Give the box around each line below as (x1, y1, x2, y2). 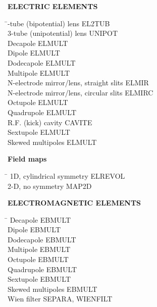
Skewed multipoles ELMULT (8, 136, 97, 147)
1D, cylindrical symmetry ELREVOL (10, 170, 125, 181)
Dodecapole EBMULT (8, 234, 76, 244)
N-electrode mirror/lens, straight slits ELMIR (8, 77, 149, 88)
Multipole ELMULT (8, 67, 70, 78)
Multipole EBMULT (8, 244, 71, 254)
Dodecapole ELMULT (8, 57, 76, 68)
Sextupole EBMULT (8, 274, 71, 284)
